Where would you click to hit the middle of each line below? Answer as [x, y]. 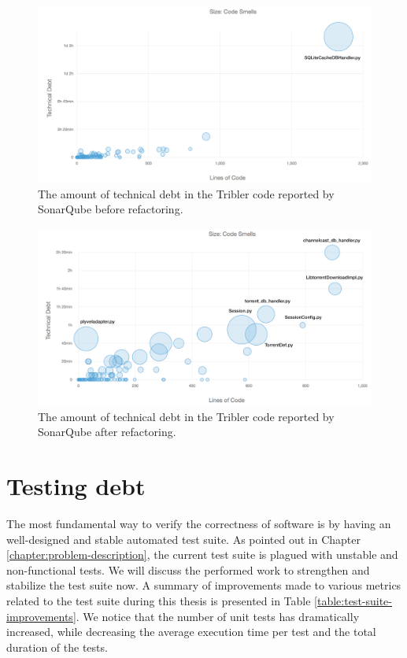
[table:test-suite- [353, 600]
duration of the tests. [57, 647]
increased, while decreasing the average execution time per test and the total [191, 632]
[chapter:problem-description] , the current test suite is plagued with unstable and [202, 554]
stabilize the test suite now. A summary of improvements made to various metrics [204, 585]
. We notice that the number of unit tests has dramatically [218, 616]
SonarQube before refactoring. [111, 209]
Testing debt [76, 486]
